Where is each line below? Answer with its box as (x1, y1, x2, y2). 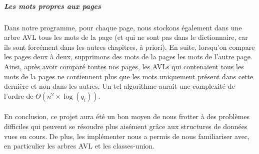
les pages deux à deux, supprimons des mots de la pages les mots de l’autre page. (4, 51, 252, 62)
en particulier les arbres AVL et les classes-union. (4, 141, 154, 151)
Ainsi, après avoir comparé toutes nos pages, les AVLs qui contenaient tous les (4, 61, 244, 71)
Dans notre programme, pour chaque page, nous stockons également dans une (4, 22, 242, 32)
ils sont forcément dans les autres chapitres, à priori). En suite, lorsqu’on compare (4, 41, 255, 52)
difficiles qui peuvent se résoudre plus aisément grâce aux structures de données (4, 121, 247, 131)
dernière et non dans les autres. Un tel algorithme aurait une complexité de (4, 81, 235, 91)
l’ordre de (4, 90, 33, 101)
